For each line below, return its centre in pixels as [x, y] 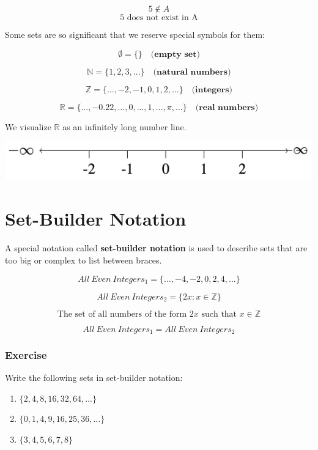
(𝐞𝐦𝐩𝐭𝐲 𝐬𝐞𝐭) [175, 54]
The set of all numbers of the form [122, 314]
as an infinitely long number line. [124, 126]
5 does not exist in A [159, 18]
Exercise [26, 354]
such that [219, 314]
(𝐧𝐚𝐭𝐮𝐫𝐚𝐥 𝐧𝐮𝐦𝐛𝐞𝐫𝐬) [192, 72]
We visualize [28, 126]
